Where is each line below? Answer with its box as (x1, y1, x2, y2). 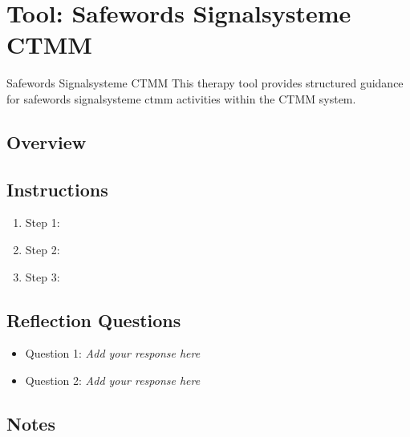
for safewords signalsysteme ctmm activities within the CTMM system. (6, 90, 356, 107)
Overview (6, 129, 87, 154)
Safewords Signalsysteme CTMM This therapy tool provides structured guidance (6, 75, 404, 91)
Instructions (6, 176, 108, 201)
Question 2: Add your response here (25, 372, 201, 389)
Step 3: (25, 268, 60, 285)
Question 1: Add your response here (25, 345, 201, 362)
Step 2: (25, 241, 60, 258)
